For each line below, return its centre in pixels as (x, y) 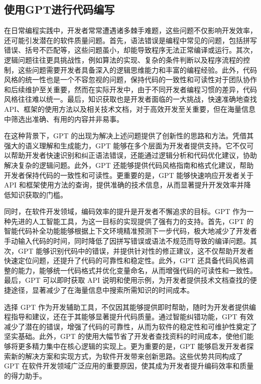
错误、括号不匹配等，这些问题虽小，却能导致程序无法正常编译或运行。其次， (130, 50)
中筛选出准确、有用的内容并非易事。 (64, 119)
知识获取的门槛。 (39, 194)
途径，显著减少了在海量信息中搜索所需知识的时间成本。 (102, 290)
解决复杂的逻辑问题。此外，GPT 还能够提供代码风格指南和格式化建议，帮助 (129, 165)
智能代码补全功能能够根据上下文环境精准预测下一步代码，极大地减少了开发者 (130, 231)
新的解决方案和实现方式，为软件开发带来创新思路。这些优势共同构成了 (127, 356)
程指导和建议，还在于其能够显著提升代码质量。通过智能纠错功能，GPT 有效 (129, 317)
